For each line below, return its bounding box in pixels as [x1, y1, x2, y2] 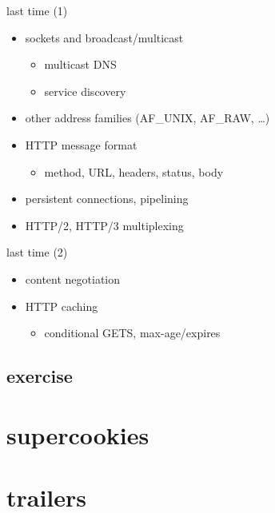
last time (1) [6, 2, 68, 18]
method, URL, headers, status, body [44, 163, 224, 180]
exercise [6, 364, 73, 388]
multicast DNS [44, 56, 117, 73]
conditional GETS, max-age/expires [44, 324, 221, 341]
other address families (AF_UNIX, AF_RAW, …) [25, 109, 270, 126]
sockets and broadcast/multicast [25, 29, 184, 46]
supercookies [6, 418, 149, 451]
